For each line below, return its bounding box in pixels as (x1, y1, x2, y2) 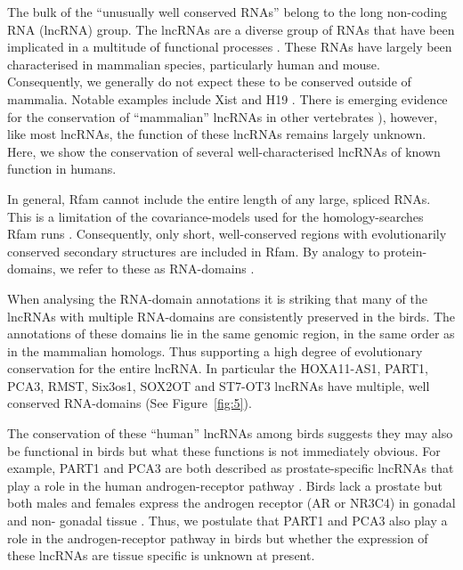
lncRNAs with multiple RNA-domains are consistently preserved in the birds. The (7, 306, 456, 325)
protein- (383, 241, 427, 260)
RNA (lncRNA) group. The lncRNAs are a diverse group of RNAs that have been (7, 20, 455, 38)
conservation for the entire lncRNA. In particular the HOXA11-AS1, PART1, (7, 359, 428, 378)
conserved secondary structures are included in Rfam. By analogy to (7, 241, 380, 260)
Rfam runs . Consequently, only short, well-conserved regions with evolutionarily (7, 224, 447, 243)
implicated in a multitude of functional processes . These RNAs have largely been (7, 37, 452, 56)
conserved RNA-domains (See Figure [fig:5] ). (7, 394, 252, 412)
